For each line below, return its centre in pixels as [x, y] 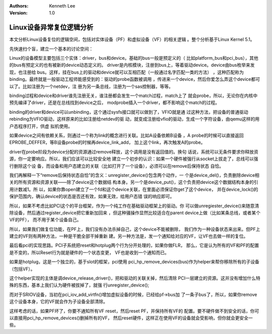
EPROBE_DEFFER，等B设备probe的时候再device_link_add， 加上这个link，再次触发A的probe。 [107, 142]
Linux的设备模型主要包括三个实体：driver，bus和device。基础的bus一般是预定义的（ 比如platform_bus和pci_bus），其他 [134, 58]
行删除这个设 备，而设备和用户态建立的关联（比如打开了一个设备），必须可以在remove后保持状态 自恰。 [117, 166]
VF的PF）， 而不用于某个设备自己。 [45, 220]
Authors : [19, 6]
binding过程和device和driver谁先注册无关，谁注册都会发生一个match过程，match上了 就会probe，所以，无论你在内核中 [133, 96]
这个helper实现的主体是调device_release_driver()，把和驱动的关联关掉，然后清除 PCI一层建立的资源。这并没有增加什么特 [135, 278]
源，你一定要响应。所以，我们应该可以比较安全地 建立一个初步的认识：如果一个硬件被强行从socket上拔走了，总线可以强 [134, 159]
